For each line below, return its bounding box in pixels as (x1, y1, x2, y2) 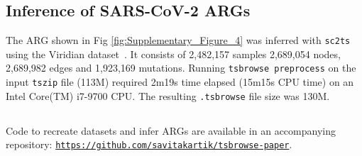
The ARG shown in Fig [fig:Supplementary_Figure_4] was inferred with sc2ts (6, 33, 351, 48)
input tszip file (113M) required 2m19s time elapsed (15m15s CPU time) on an (6, 74, 354, 89)
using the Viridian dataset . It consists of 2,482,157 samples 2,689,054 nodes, (6, 46, 341, 61)
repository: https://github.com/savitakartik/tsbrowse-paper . (6, 137, 292, 152)
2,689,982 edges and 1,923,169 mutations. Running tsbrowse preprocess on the (6, 60, 356, 75)
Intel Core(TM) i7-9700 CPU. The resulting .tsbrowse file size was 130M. (6, 88, 330, 103)
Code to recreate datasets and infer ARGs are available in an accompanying (6, 123, 336, 138)
